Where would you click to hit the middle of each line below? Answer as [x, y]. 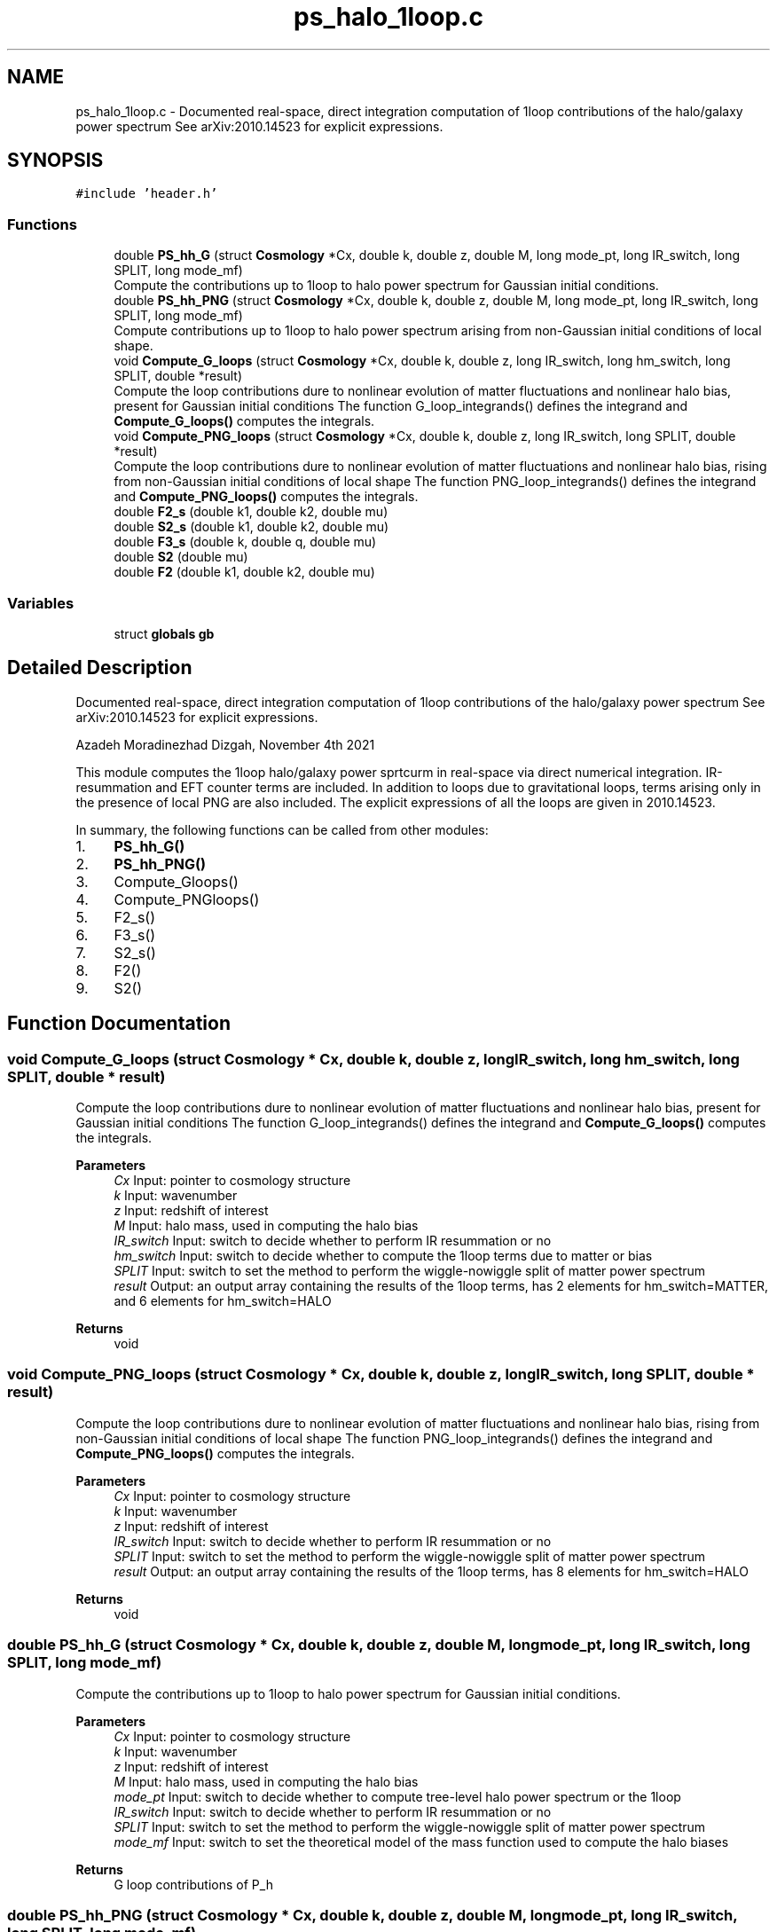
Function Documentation [119, 1024]
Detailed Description [100, 668]
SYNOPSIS [55, 161]
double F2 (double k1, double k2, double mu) [244, 572]
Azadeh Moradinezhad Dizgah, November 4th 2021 [225, 744]
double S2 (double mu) [181, 557]
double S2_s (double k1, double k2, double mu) [251, 527]
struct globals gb [164, 633]
